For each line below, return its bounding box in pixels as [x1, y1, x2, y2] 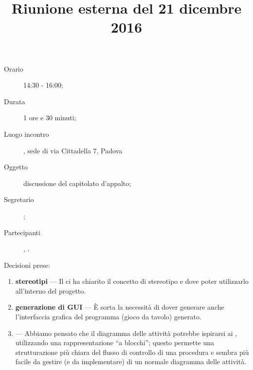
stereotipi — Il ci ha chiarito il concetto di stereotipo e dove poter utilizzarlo [15, 276, 249, 286]
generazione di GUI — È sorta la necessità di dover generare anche [15, 302, 224, 312]
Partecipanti [4, 227, 40, 237]
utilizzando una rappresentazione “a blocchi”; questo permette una [15, 337, 215, 348]
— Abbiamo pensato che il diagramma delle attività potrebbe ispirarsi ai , [15, 328, 237, 338]
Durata [4, 96, 25, 106]
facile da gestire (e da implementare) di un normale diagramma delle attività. [15, 356, 247, 367]
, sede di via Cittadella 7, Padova [23, 145, 123, 155]
